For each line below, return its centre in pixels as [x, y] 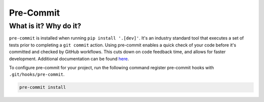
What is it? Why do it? [45, 26]
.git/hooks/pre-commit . [37, 74]
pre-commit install [43, 87]
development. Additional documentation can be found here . [69, 59]
